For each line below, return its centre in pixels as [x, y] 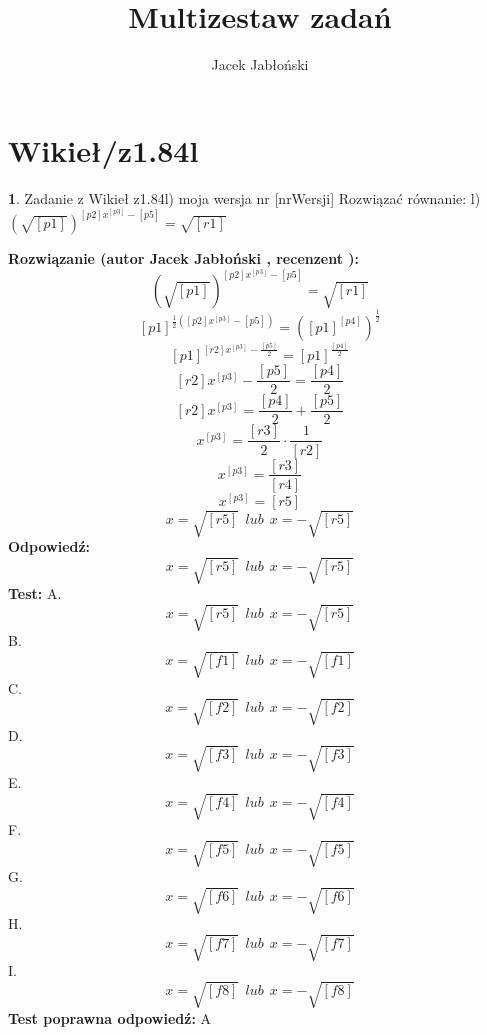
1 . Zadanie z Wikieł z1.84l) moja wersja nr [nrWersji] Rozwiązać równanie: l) [244, 197]
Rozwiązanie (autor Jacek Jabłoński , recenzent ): [184, 258]
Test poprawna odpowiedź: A [110, 1017]
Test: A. [35, 593]
